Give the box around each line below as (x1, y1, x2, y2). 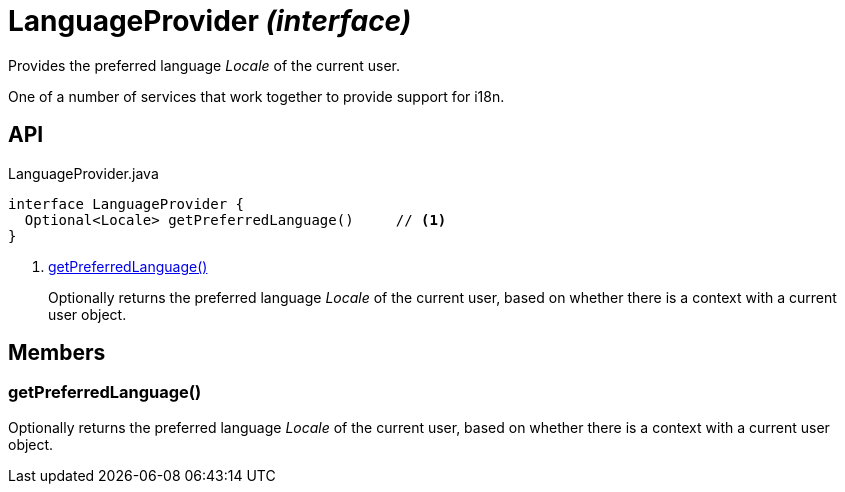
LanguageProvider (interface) (8, 4, 412, 38)
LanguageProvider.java (8, 164, 159, 182)
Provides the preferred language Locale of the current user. (8, 56, 401, 74)
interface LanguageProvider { (8, 195, 245, 212)
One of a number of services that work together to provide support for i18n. (8, 87, 505, 105)
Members (8, 340, 106, 366)
